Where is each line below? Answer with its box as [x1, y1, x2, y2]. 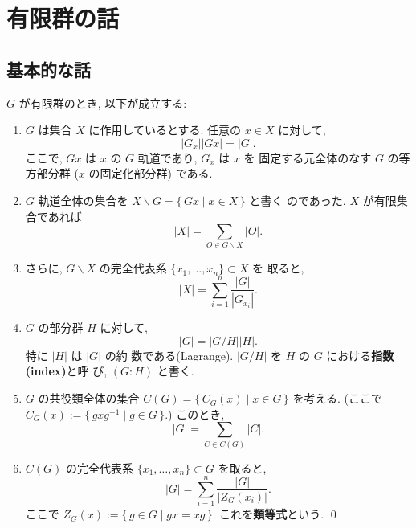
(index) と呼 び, [25, 362, 108, 379]
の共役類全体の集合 [38, 390, 140, 407]
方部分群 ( [25, 165, 79, 182]
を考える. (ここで [292, 390, 382, 407]
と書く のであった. [249, 191, 346, 208]
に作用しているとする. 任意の [88, 121, 242, 138]
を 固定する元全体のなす [243, 149, 372, 166]
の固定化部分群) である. [88, 165, 213, 182]
